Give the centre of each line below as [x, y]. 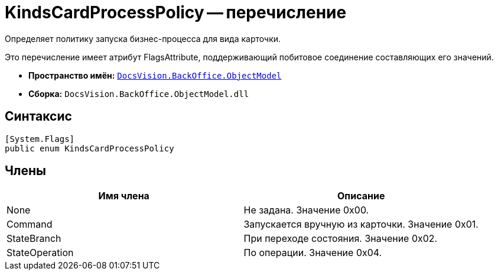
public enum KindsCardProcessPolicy [89, 148]
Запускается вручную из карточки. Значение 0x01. [361, 224]
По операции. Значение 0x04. [313, 253]
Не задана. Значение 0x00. [306, 210]
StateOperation [40, 253]
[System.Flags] [40, 139]
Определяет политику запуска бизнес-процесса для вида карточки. [143, 38]
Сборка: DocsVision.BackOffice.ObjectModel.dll [139, 93]
